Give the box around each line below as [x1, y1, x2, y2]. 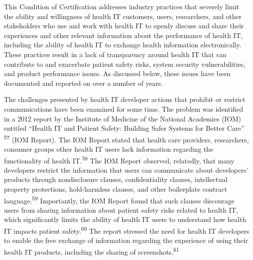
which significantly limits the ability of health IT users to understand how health [4, 214, 246, 224]
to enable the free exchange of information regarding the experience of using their [4, 235, 248, 245]
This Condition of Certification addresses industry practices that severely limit [4, 1, 239, 11]
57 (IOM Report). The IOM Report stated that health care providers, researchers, [4, 133, 249, 144]
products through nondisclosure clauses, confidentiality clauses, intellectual [4, 174, 228, 184]
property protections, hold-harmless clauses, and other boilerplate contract [4, 184, 227, 194]
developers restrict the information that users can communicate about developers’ [4, 164, 249, 175]
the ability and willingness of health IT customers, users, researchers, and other [4, 11, 242, 21]
